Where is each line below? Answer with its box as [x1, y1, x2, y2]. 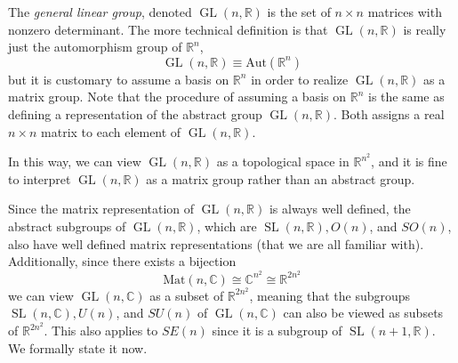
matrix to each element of [41, 122, 181, 141]
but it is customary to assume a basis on [8, 69, 229, 88]
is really [403, 20, 446, 38]
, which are [197, 216, 257, 235]
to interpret [8, 169, 71, 188]
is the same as [367, 87, 445, 106]
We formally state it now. [8, 338, 148, 357]
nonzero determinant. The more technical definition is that [8, 20, 328, 38]
